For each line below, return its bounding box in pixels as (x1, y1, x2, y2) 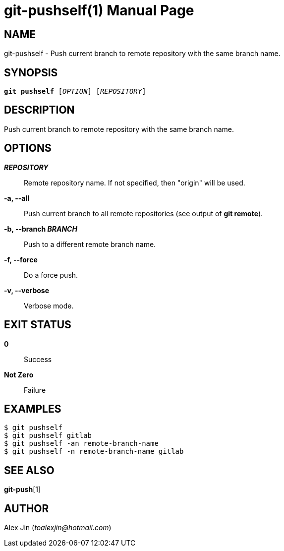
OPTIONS (4, 142, 52, 155)
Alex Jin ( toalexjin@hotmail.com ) (4, 523, 112, 532)
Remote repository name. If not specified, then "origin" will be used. (24, 178, 245, 187)
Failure (24, 385, 46, 394)
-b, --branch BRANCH (4, 224, 77, 233)
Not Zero (4, 370, 34, 379)
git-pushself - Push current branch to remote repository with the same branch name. (4, 49, 281, 58)
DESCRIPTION (4, 104, 75, 117)
